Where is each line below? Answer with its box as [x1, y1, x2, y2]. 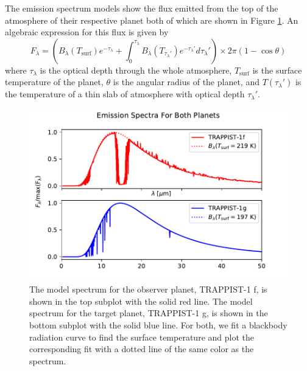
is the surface [252, 63, 302, 76]
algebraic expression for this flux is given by [5, 26, 169, 38]
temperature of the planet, [5, 75, 104, 88]
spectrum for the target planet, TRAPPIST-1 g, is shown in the [29, 307, 268, 319]
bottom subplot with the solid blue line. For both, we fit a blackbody [29, 319, 288, 331]
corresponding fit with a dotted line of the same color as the [29, 342, 254, 355]
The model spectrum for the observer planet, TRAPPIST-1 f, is [29, 283, 267, 296]
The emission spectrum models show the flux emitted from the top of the [5, 2, 278, 14]
